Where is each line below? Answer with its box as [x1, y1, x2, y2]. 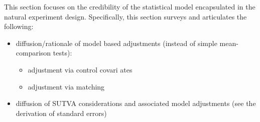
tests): [53, 47, 72, 58]
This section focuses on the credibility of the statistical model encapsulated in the [4, 1, 255, 11]
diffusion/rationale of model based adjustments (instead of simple [16, 37, 217, 48]
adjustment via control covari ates [28, 64, 133, 74]
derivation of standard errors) [16, 107, 107, 118]
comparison [16, 47, 51, 58]
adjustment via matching [28, 81, 105, 91]
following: [4, 21, 34, 31]
